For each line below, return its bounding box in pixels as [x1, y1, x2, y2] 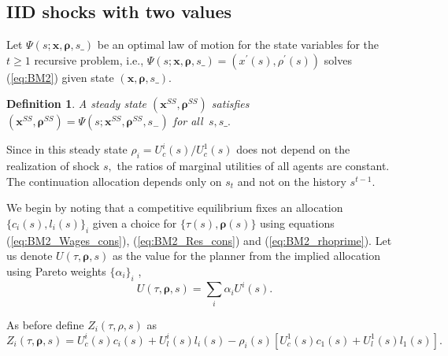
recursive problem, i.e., [34, 51, 144, 68]
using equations [260, 214, 335, 231]
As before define [6, 316, 84, 332]
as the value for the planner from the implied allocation [112, 247, 380, 264]
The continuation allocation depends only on [6, 172, 222, 189]
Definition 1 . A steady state [6, 95, 147, 112]
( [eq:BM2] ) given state [6, 69, 114, 85]
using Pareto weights [6, 262, 106, 279]
